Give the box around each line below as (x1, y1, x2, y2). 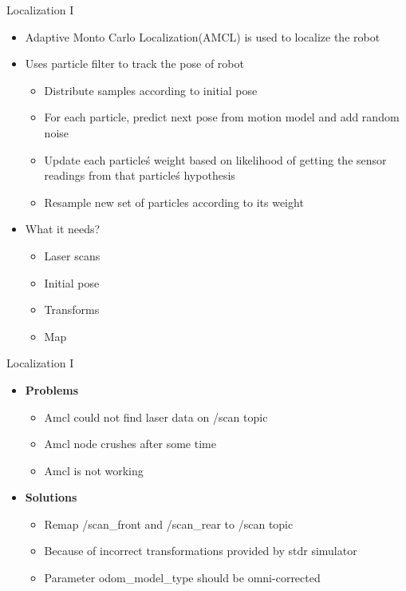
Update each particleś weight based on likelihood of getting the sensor (44, 151, 387, 168)
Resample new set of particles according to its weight (44, 193, 304, 210)
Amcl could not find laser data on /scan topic (44, 408, 268, 425)
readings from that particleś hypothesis (44, 167, 235, 184)
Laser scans (44, 247, 101, 264)
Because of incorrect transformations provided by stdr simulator (44, 542, 357, 559)
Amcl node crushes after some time (44, 435, 216, 452)
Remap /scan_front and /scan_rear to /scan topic (44, 515, 294, 532)
